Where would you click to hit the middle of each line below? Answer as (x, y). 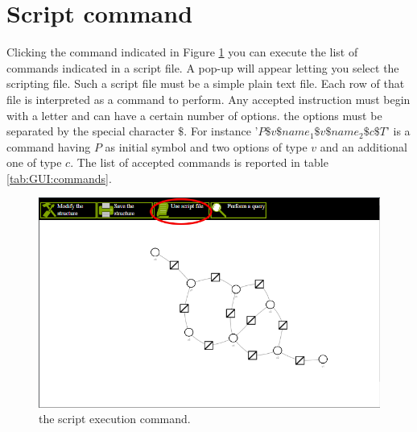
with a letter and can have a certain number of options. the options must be (194, 115)
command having (49, 146)
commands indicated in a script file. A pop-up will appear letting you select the (203, 67)
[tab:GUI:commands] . (59, 178)
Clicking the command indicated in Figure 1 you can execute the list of (182, 52)
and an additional (363, 146)
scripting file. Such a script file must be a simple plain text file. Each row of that (206, 83)
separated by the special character (91, 131)
